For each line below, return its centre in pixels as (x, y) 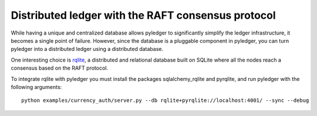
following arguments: (36, 87)
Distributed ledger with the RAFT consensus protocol (143, 15)
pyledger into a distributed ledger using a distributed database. (87, 49)
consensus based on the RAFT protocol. (60, 68)
